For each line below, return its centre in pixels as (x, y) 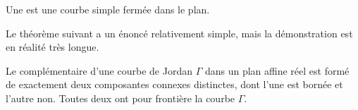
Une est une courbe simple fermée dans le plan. (108, 9)
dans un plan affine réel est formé (277, 70)
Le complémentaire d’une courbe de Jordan (99, 70)
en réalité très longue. (53, 47)
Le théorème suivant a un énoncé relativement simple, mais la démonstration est (179, 33)
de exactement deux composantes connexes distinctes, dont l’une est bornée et (174, 84)
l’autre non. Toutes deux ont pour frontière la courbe (121, 98)
